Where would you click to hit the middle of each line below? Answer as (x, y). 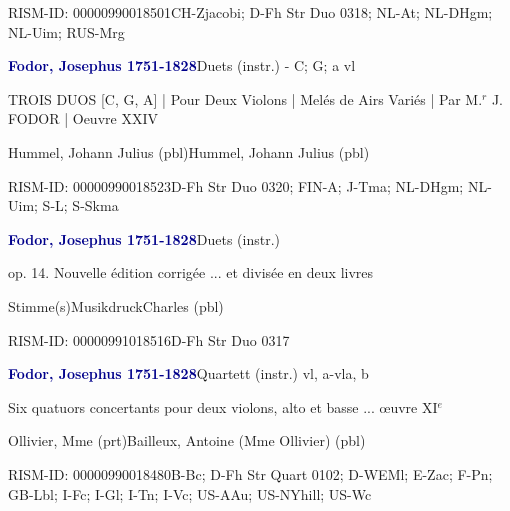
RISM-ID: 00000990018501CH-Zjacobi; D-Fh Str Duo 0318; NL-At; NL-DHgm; (250, 12)
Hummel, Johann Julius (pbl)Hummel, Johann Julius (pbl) (189, 151)
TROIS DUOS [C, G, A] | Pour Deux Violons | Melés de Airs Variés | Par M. (245, 98)
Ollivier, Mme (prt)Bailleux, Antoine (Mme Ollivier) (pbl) (187, 440)
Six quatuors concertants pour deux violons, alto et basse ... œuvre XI (223, 406)
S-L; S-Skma (80, 205)
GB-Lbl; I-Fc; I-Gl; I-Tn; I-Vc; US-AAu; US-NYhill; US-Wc (190, 493)
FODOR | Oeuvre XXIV (83, 118)
